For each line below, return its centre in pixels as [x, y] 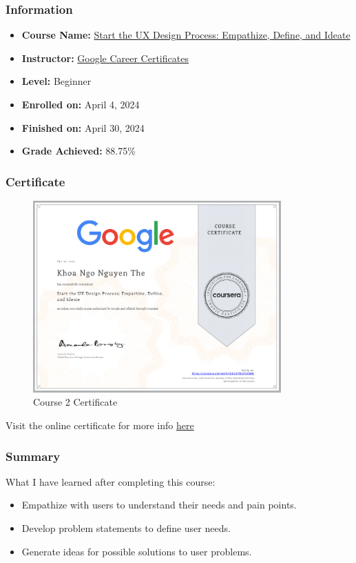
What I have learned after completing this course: [111, 481]
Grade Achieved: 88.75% [78, 151]
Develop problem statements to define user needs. [126, 528]
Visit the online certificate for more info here [100, 425]
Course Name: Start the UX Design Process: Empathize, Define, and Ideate [186, 35]
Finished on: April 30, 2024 [83, 127]
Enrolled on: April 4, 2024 [81, 104]
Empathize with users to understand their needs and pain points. [159, 505]
